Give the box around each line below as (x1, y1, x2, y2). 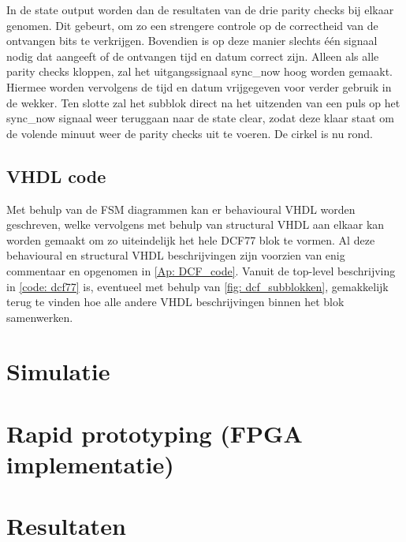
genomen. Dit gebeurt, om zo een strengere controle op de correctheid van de (6, 17, 378, 33)
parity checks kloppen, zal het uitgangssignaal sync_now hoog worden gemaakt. (6, 63, 393, 80)
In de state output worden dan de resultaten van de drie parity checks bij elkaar (6, 2, 394, 17)
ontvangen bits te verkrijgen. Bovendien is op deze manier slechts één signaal (6, 32, 378, 49)
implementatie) (6, 448, 174, 480)
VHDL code (6, 163, 106, 188)
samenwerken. (6, 308, 73, 325)
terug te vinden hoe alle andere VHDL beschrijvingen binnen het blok (6, 293, 345, 310)
